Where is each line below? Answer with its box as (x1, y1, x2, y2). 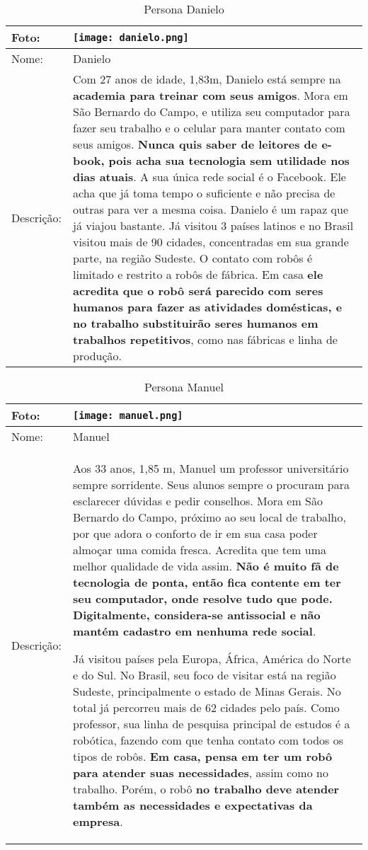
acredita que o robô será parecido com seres (73, 282, 323, 299)
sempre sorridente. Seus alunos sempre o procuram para (73, 476, 350, 493)
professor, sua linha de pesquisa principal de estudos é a (73, 716, 350, 732)
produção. (73, 348, 122, 364)
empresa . (73, 813, 123, 829)
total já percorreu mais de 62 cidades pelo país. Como (73, 699, 340, 716)
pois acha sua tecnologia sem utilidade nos (108, 152, 350, 168)
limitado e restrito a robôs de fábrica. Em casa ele (73, 266, 323, 282)
